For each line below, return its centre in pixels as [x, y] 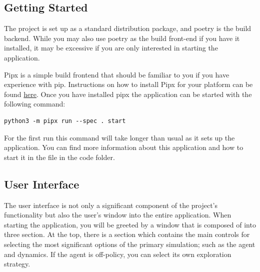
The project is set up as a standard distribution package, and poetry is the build [128, 28]
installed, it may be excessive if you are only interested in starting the [111, 48]
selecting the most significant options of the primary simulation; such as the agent [130, 244]
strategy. [17, 264]
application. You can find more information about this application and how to [124, 147]
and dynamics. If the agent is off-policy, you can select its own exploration [118, 254]
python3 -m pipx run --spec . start [65, 121]
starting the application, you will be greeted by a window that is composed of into [130, 224]
